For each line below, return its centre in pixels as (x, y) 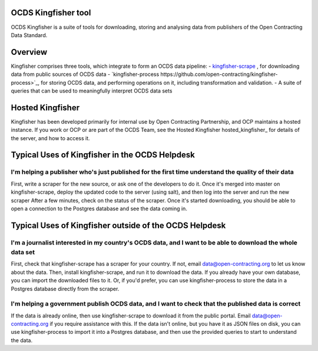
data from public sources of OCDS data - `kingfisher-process (85, 74)
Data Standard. (29, 35)
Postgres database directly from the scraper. (65, 289)
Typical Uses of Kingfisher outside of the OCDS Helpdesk (118, 225)
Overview (29, 52)
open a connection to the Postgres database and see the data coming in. (99, 208)
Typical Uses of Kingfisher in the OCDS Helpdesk (103, 155)
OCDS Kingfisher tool (51, 13)
